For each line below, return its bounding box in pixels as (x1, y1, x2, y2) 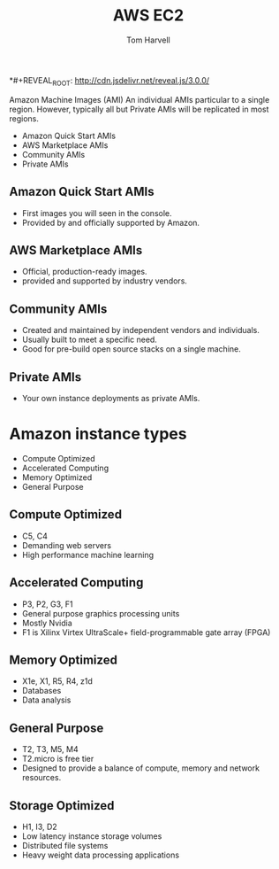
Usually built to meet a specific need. (21, 334, 157, 345)
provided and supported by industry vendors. (21, 275, 188, 286)
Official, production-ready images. (21, 267, 147, 277)
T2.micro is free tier (21, 754, 94, 764)
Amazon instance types (9, 424, 187, 444)
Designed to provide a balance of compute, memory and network (21, 763, 260, 773)
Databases (21, 686, 62, 696)
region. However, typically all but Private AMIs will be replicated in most (9, 104, 269, 114)
